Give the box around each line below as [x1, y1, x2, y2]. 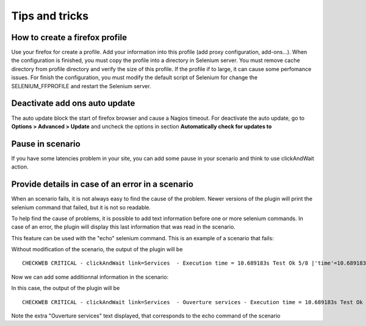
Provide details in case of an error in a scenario [11, 179, 193, 190]
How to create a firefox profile [11, 32, 127, 43]
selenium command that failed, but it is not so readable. [11, 204, 151, 211]
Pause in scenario [11, 139, 81, 149]
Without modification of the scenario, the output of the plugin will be [11, 246, 183, 253]
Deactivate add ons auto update [11, 98, 135, 109]
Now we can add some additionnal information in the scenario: [11, 273, 169, 280]
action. [11, 163, 29, 170]
